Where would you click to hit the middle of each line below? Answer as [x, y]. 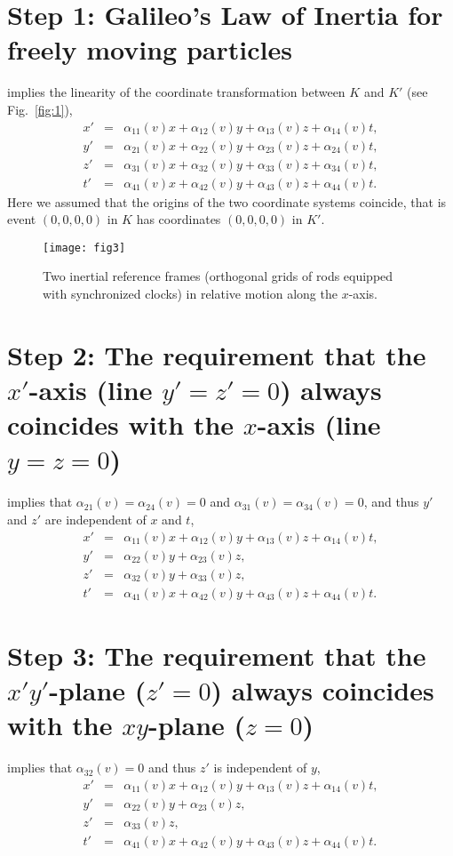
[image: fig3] [84, 248]
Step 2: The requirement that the [217, 354]
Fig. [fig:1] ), [40, 109]
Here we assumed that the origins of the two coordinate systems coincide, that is [227, 201]
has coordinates [179, 219]
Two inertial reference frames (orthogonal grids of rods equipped [218, 276]
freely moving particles [150, 49]
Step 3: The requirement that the [217, 655]
